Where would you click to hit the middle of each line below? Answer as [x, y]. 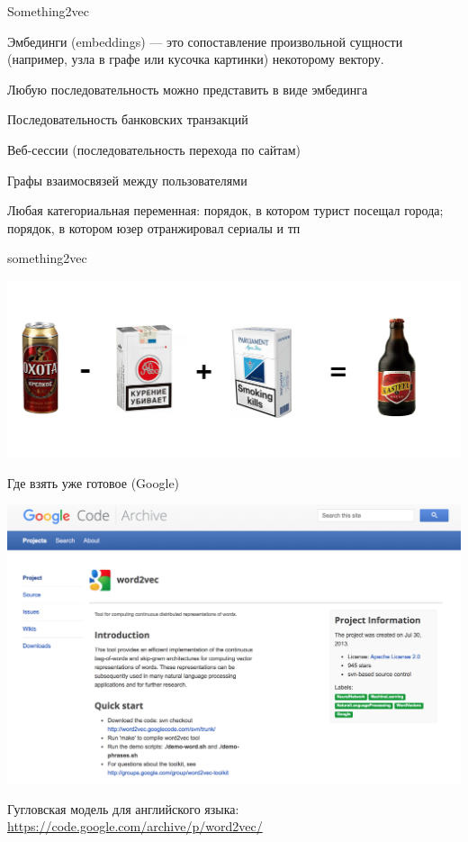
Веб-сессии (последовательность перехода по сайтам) [154, 149]
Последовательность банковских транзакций [128, 119]
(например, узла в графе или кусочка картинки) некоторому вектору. [196, 59]
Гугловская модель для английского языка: [123, 808]
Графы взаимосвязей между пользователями [127, 180]
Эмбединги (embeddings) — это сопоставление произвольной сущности [205, 41]
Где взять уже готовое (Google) [94, 482]
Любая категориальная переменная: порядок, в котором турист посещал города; [225, 210]
